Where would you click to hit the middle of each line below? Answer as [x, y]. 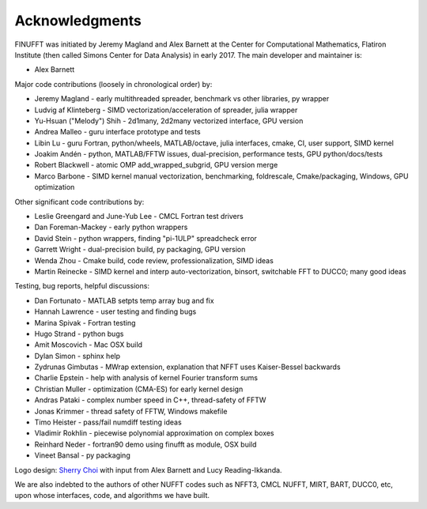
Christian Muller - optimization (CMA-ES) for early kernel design [139, 389]
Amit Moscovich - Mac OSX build [88, 345]
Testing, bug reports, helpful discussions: [82, 286]
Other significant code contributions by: [79, 202]
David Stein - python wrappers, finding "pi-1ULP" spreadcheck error [145, 238]
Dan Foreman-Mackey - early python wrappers [111, 227]
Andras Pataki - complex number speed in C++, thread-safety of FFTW [150, 400]
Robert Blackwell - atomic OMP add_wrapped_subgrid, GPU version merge [156, 165]
